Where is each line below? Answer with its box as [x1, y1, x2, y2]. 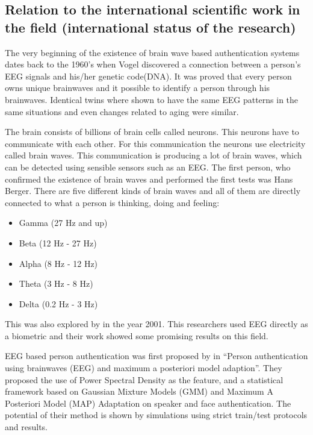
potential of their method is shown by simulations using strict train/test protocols [5, 408, 308, 421]
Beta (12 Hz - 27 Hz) [19, 236, 97, 249]
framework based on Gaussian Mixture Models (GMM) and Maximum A [5, 385, 273, 398]
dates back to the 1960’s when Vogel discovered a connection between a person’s [5, 58, 301, 70]
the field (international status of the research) [5, 17, 296, 36]
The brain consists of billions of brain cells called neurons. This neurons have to [5, 125, 299, 138]
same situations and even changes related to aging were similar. [5, 105, 239, 117]
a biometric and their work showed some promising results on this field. [5, 329, 268, 342]
